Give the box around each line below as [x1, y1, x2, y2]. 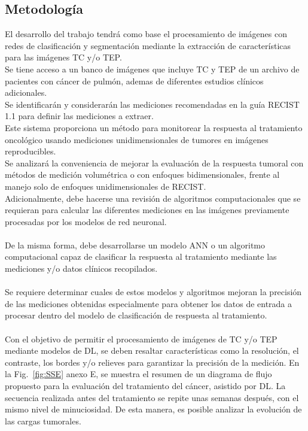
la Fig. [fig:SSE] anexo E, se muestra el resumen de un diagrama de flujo [5, 368, 272, 380]
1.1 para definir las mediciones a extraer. [5, 110, 154, 122]
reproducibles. [5, 145, 56, 157]
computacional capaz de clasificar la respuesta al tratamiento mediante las [5, 250, 277, 263]
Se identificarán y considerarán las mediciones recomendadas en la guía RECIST [5, 98, 300, 110]
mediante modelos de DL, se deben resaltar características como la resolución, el [5, 344, 299, 357]
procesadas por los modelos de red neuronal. [5, 215, 167, 227]
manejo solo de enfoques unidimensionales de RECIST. [5, 180, 206, 192]
